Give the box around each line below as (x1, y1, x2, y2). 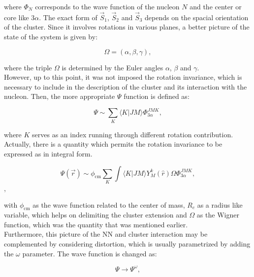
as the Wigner (196, 210, 239, 220)
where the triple (4, 62, 52, 72)
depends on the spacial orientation (145, 12, 249, 22)
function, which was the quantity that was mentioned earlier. (4, 219, 188, 229)
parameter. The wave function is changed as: (22, 248, 157, 258)
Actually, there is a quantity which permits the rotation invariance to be (4, 139, 222, 149)
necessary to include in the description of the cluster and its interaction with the (4, 81, 247, 92)
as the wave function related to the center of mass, (32, 199, 185, 210)
